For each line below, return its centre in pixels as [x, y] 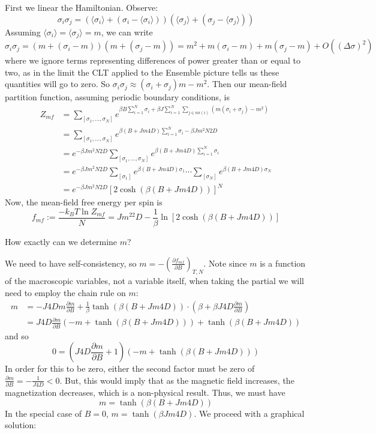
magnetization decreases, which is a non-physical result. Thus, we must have [145, 392]
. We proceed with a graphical [249, 413]
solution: [21, 425]
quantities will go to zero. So [58, 84]
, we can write [127, 32]
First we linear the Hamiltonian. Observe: [82, 7]
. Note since [225, 263]
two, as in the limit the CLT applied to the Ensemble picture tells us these [142, 72]
